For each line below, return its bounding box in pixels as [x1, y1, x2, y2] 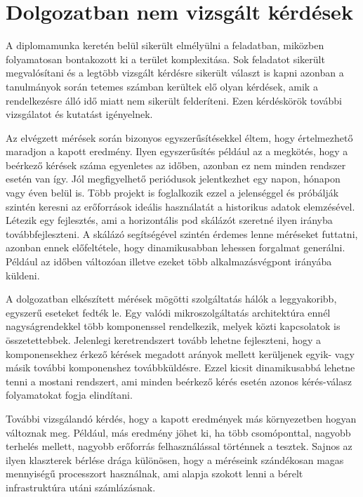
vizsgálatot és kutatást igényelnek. [6, 107, 153, 121]
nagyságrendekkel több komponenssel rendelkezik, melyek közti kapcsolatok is [6, 319, 341, 333]
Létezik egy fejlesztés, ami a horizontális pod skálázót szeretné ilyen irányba [6, 213, 333, 227]
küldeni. [6, 267, 40, 282]
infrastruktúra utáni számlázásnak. [6, 479, 156, 494]
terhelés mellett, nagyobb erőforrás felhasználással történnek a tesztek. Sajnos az [6, 439, 352, 453]
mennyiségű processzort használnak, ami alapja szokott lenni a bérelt [6, 466, 303, 481]
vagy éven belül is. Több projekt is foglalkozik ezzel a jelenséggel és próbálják [6, 185, 339, 200]
